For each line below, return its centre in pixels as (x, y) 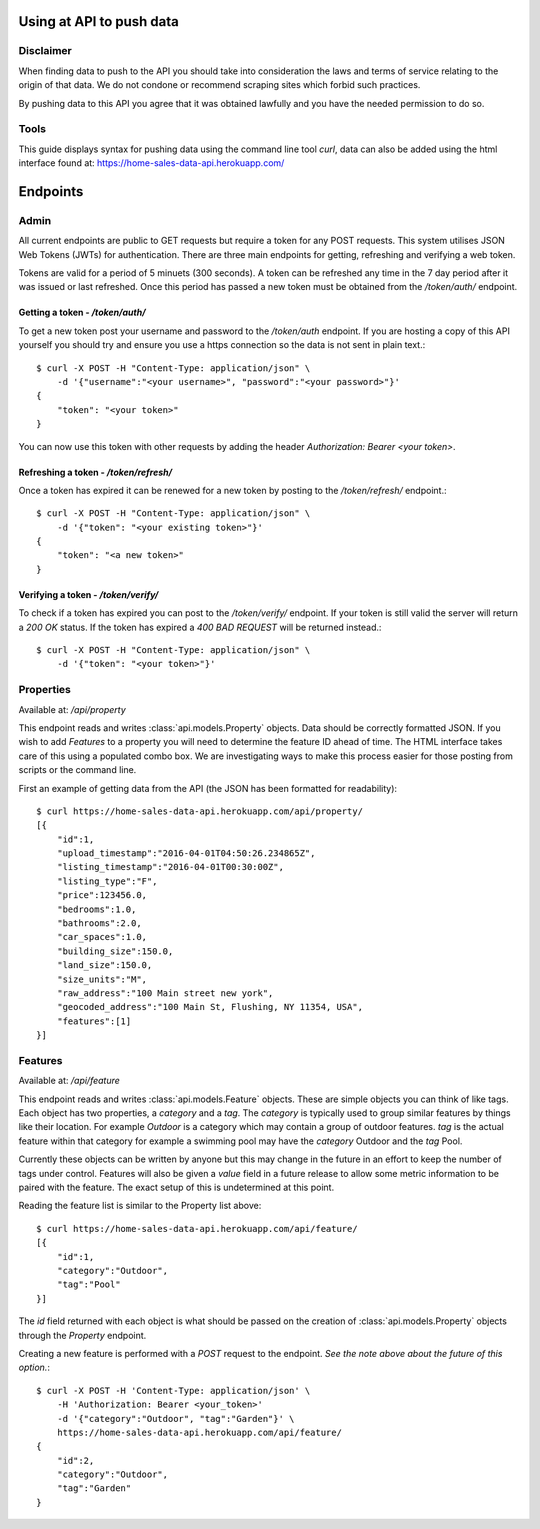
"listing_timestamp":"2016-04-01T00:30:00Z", (170, 867)
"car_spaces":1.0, (102, 937)
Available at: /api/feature (69, 1081)
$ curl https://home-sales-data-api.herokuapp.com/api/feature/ (197, 1228)
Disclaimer (45, 51)
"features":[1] (94, 1021)
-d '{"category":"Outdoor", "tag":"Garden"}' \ (175, 1418)
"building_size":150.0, (115, 951)
